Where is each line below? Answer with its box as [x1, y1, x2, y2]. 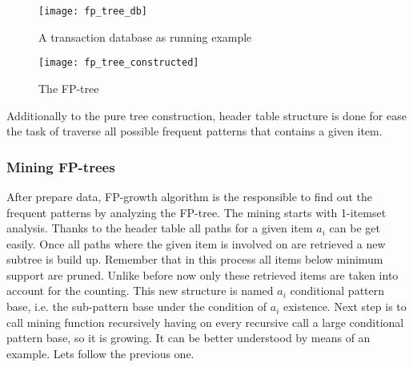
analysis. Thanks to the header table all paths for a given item [6, 220, 313, 236]
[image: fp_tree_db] [38, 6, 148, 17]
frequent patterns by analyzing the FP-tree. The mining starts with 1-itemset [6, 204, 387, 220]
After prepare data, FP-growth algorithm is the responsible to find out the [6, 188, 373, 204]
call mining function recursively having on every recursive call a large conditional [6, 313, 404, 330]
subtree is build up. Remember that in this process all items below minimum [6, 251, 383, 268]
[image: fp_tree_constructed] [38, 57, 199, 69]
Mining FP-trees [6, 156, 115, 176]
